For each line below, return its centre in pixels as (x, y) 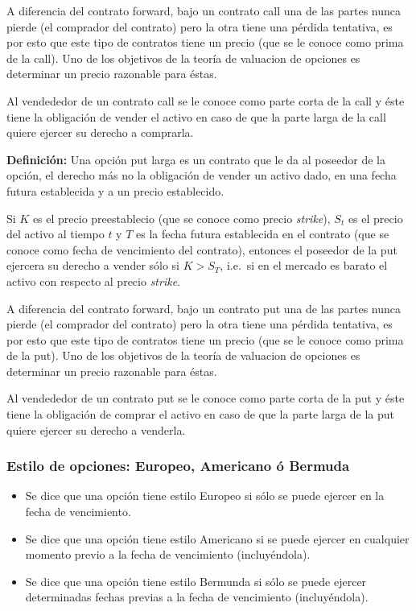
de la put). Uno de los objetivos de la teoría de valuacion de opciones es (183, 355)
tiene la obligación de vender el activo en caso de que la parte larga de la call (196, 116)
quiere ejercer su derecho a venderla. (96, 429)
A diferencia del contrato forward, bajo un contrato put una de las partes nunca (204, 308)
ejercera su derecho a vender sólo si (93, 265)
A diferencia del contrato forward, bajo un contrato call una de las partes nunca (204, 10)
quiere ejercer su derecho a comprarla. (100, 132)
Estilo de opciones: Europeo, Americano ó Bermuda (178, 466)
